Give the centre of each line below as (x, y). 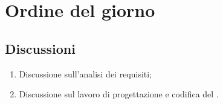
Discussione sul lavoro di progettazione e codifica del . (119, 94)
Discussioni (40, 48)
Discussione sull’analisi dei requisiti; (86, 73)
